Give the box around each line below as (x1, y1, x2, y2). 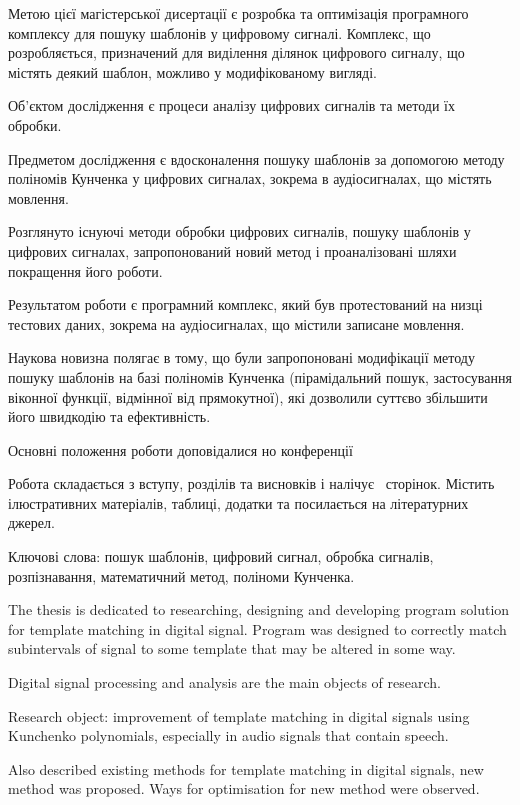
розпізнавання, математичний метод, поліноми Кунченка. (8, 565, 355, 586)
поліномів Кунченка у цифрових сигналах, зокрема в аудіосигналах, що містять (8, 168, 492, 189)
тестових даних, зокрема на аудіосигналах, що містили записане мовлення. (8, 313, 465, 334)
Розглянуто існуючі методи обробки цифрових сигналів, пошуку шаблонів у (8, 221, 471, 242)
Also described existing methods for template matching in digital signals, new (8, 758, 484, 779)
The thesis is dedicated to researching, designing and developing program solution (8, 599, 510, 620)
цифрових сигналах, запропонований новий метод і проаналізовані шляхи (8, 240, 457, 261)
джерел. (8, 512, 55, 533)
